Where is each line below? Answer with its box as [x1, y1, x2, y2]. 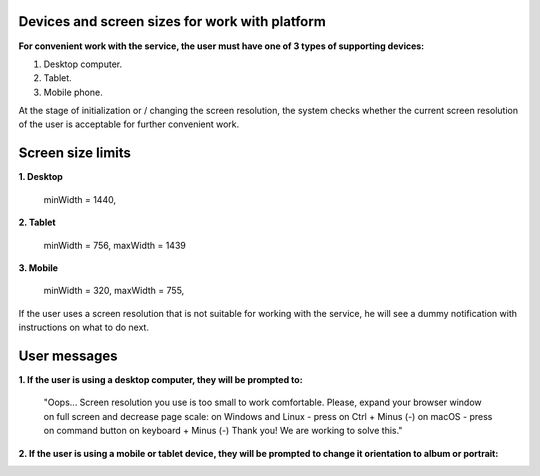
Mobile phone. [43, 86, 104, 98]
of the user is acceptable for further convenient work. [18, 118, 240, 130]
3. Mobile [18, 261, 59, 274]
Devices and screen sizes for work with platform [18, 13, 327, 30]
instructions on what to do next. [18, 321, 150, 334]
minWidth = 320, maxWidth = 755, [43, 285, 185, 297]
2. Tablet [18, 216, 56, 229]
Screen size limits [18, 145, 132, 162]
